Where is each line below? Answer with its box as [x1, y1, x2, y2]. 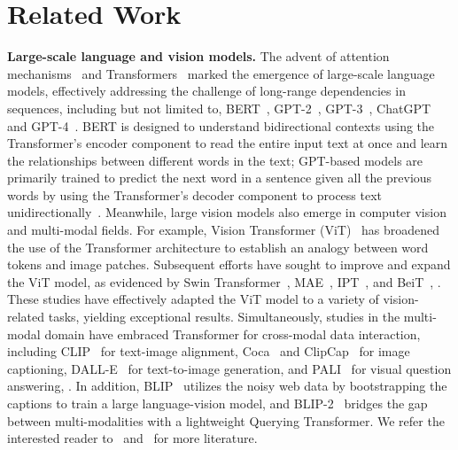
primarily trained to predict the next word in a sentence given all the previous [7, 168, 432, 187]
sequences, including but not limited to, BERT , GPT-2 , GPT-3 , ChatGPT [7, 98, 431, 117]
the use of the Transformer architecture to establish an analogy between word [7, 237, 429, 256]
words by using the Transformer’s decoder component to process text [7, 185, 383, 204]
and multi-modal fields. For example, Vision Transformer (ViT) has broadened [7, 221, 440, 239]
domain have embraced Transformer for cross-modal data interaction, [44, 324, 421, 343]
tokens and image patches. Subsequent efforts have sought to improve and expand [7, 255, 451, 274]
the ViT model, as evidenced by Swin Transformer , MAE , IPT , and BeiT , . [7, 272, 441, 291]
